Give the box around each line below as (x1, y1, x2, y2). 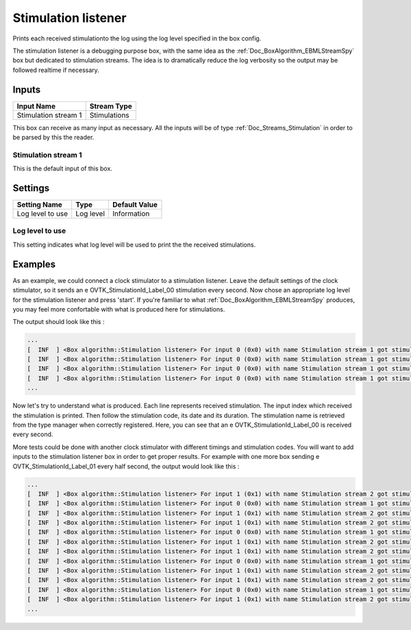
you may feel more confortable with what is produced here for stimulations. (12, 305, 225, 313)
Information (112, 209, 150, 218)
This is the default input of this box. (12, 164, 113, 173)
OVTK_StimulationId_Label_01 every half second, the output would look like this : (12, 462, 240, 470)
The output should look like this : (12, 318, 105, 326)
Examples (12, 258, 56, 270)
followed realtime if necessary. (12, 66, 99, 74)
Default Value (112, 200, 158, 210)
